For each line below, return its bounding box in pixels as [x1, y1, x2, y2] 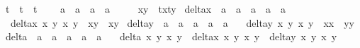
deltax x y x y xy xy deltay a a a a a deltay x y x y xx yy [10, 15, 354, 30]
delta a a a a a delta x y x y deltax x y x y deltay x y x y [5, 29, 337, 44]
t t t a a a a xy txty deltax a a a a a [5, 1, 286, 16]
